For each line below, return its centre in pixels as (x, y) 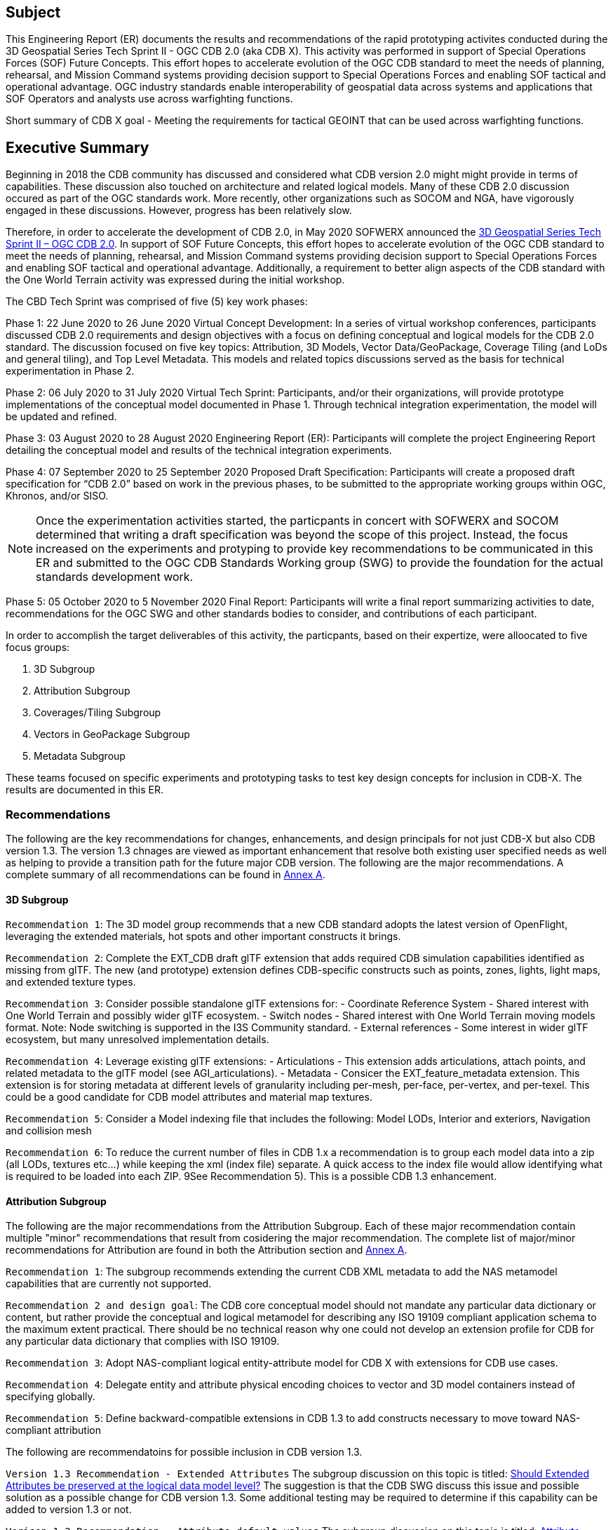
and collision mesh (49, 1131)
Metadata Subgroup (80, 756)
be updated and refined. (61, 417)
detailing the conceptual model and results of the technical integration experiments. (199, 450)
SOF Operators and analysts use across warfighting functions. (149, 99)
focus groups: (38, 647)
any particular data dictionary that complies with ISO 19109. (143, 1341)
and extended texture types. (71, 982)
